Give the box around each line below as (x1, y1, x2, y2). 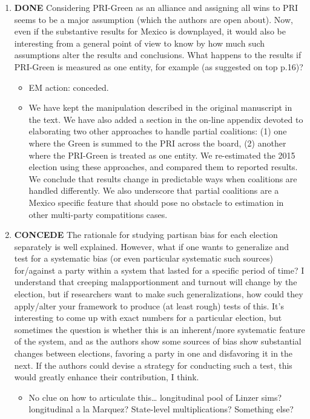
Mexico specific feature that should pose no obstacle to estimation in (28, 196, 284, 208)
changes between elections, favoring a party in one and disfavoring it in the (14, 347, 293, 360)
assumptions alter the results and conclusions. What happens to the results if (14, 48, 302, 61)
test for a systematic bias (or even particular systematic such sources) (14, 252, 273, 265)
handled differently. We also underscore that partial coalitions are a (28, 184, 279, 197)
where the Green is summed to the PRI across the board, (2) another (28, 136, 286, 149)
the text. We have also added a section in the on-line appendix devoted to (28, 113, 303, 125)
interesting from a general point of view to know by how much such (14, 36, 265, 49)
